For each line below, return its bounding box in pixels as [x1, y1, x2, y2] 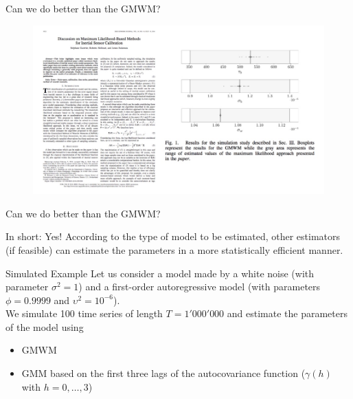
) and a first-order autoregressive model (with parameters [78, 279, 321, 294]
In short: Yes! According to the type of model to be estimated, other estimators [5, 229, 341, 244]
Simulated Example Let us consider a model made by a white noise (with [5, 266, 315, 280]
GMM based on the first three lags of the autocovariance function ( [21, 366, 306, 380]
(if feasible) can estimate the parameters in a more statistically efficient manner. [5, 242, 343, 257]
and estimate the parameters [227, 306, 348, 321]
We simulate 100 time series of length [5, 306, 163, 321]
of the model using [5, 319, 84, 334]
